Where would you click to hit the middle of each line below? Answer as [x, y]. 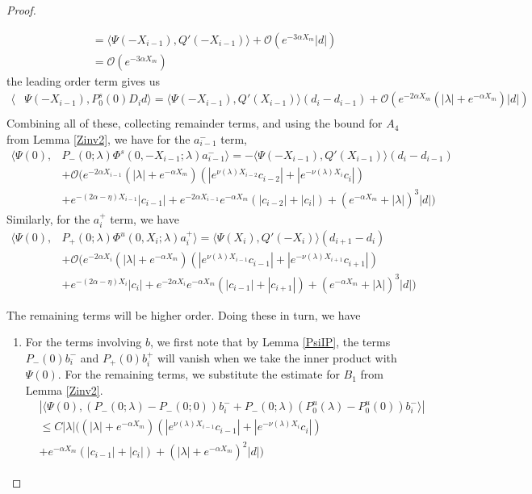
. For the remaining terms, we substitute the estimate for [199, 374]
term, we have [145, 218]
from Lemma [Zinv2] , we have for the [98, 138]
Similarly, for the [48, 218]
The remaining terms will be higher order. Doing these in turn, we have [184, 314]
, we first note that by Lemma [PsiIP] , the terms [270, 342]
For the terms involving [84, 342]
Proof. [21, 10]
